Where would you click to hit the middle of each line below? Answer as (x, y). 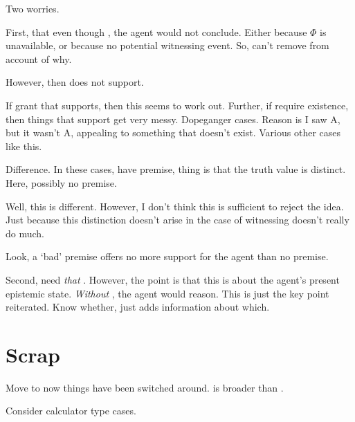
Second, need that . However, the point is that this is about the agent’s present (173, 279)
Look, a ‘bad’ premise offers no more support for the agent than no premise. (167, 256)
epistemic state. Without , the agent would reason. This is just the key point (167, 293)
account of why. (39, 58)
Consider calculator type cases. (71, 411)
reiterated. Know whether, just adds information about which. (138, 307)
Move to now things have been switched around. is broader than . (145, 387)
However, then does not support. (75, 82)
